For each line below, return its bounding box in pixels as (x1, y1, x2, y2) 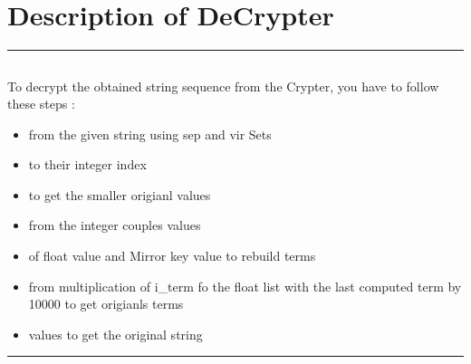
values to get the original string (28, 324, 203, 343)
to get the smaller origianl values (28, 185, 211, 204)
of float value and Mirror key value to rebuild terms (28, 246, 316, 265)
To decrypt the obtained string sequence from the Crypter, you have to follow (7, 76, 439, 95)
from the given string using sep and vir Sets (28, 124, 272, 143)
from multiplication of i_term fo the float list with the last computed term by (28, 276, 462, 295)
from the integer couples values (28, 216, 201, 235)
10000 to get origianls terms (28, 294, 184, 313)
